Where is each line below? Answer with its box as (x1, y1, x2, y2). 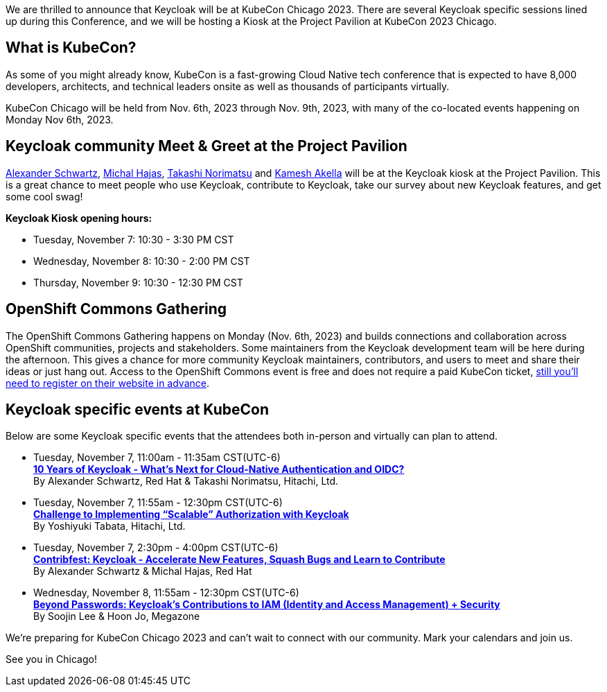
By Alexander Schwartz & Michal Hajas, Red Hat (33, 565, 252, 578)
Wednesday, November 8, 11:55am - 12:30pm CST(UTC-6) (33, 587, 299, 599)
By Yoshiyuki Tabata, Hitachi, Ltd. (33, 520, 186, 533)
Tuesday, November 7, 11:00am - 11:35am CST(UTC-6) (33, 451, 281, 464)
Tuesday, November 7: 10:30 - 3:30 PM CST (33, 233, 234, 245)
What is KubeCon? (6, 39, 137, 57)
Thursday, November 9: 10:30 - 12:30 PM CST (33, 276, 243, 288)
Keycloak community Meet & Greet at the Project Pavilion (6, 137, 407, 155)
